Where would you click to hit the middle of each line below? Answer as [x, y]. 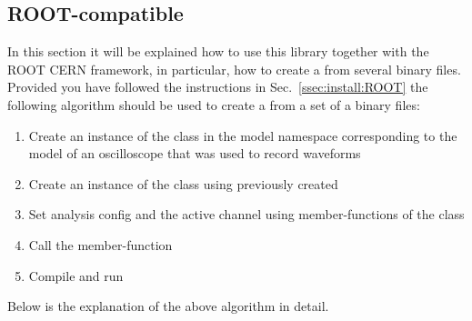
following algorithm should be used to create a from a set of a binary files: [214, 104]
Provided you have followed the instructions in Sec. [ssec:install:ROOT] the [218, 87]
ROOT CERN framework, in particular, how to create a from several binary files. [234, 69]
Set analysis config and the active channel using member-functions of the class [246, 214]
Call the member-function [100, 244]
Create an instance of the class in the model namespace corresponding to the [243, 135]
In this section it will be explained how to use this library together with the [218, 51]
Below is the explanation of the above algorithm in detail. [168, 306]
